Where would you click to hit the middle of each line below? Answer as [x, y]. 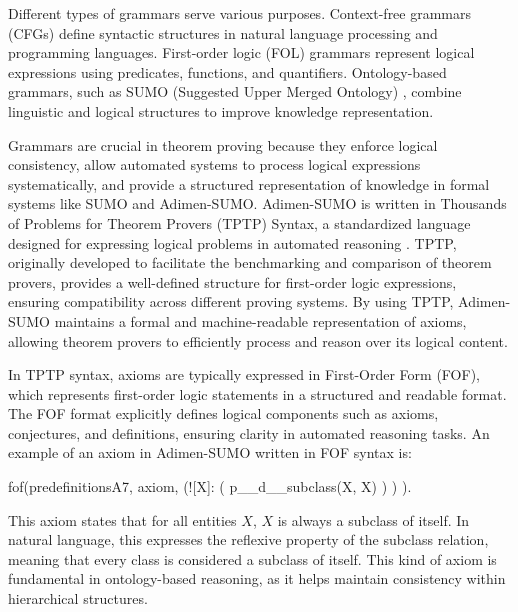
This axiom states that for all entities [122, 519]
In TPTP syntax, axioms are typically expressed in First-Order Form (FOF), [244, 374]
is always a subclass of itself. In [373, 519]
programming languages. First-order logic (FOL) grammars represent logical [241, 52]
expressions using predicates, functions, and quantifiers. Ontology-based [227, 71]
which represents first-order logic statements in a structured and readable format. [257, 393]
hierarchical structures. [78, 598]
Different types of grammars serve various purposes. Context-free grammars [240, 13]
